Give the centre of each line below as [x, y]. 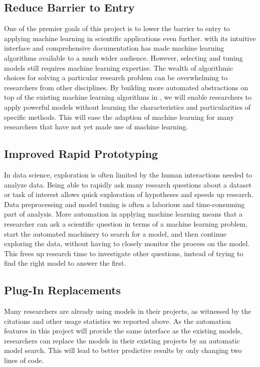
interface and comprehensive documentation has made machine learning [114, 48]
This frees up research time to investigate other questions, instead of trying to [124, 253]
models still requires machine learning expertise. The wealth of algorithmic [119, 67]
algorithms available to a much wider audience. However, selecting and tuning [123, 57]
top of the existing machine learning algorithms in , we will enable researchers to [128, 97]
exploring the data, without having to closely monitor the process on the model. [127, 243]
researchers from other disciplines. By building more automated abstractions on [126, 87]
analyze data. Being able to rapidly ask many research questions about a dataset [128, 184]
